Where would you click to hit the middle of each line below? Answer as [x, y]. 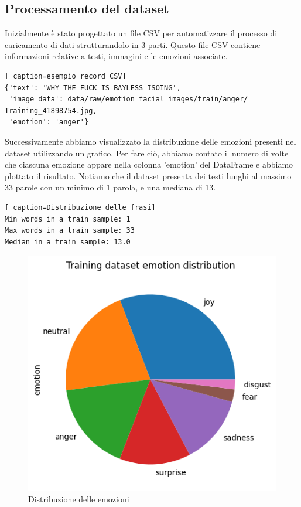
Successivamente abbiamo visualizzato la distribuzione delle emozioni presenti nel [150, 141]
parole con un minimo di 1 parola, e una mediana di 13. [116, 187]
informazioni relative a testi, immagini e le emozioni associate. [116, 56]
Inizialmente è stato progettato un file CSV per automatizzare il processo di [141, 33]
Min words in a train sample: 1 [68, 219]
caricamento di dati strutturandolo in [72, 44]
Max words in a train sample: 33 [70, 231]
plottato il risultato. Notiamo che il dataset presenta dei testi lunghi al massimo [148, 176]
